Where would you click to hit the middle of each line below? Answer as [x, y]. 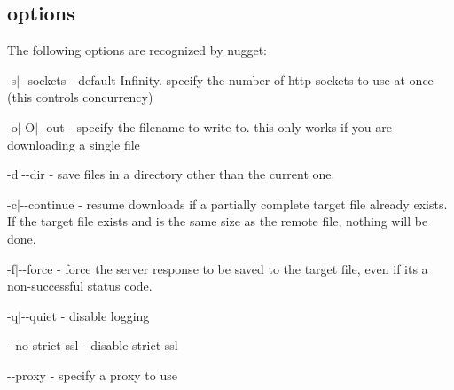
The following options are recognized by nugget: [137, 50]
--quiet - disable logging [85, 315]
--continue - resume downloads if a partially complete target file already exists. [234, 203]
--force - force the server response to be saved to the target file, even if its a [223, 268]
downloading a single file [74, 144]
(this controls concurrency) [80, 97]
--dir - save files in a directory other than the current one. [178, 174]
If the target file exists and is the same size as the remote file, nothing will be [218, 221]
